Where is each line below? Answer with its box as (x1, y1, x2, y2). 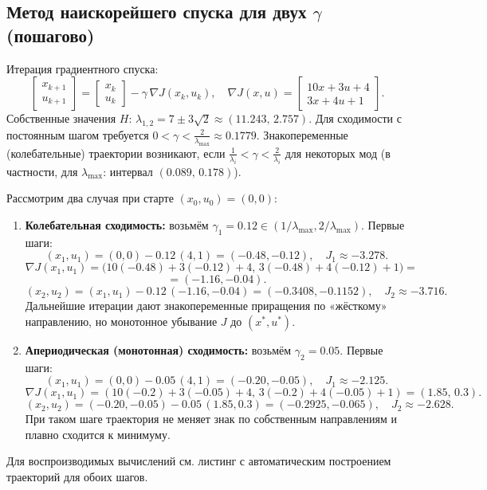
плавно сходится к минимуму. (25, 425, 171, 442)
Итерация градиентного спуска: (6, 60, 159, 76)
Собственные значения (6, 110, 116, 127)
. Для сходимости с (308, 110, 402, 127)
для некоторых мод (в (285, 144, 391, 161)
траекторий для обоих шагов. (6, 468, 148, 484)
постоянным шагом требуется (6, 126, 149, 143)
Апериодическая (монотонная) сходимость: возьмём (25, 341, 292, 358)
